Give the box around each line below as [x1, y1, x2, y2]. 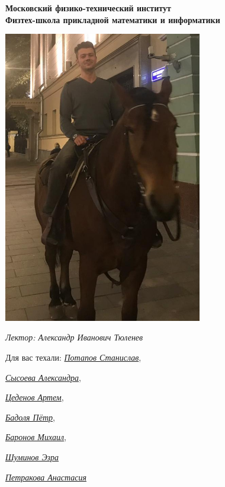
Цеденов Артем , [5, 391, 64, 403]
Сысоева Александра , [5, 371, 81, 383]
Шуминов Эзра [5, 450, 59, 463]
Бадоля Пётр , [5, 410, 55, 423]
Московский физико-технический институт [5, 2, 171, 14]
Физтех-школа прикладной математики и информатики [5, 13, 220, 26]
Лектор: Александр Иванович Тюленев [5, 331, 143, 343]
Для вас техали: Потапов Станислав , [5, 351, 142, 364]
